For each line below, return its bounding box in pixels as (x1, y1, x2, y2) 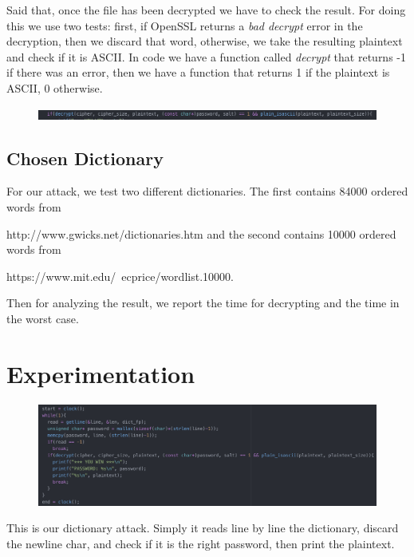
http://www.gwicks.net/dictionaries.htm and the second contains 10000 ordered (6, 225, 396, 242)
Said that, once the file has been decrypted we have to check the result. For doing (6, 2, 406, 18)
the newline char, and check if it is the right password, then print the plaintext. (6, 535, 395, 551)
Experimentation (6, 357, 195, 389)
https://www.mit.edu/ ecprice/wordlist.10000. (6, 267, 234, 284)
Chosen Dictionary (6, 145, 164, 170)
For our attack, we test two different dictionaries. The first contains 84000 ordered (6, 183, 408, 199)
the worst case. (6, 310, 79, 326)
